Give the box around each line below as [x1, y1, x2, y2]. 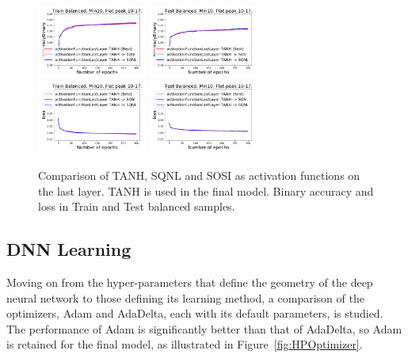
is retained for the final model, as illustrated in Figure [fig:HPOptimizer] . [6, 336, 363, 352]
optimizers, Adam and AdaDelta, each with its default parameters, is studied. [6, 305, 383, 322]
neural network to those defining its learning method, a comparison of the [6, 289, 364, 306]
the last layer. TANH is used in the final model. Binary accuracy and [38, 182, 374, 199]
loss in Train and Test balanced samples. [38, 198, 235, 215]
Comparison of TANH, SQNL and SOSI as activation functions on [38, 167, 360, 184]
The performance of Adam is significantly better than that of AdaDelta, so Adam [6, 320, 402, 337]
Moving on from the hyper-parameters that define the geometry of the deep [6, 274, 373, 291]
